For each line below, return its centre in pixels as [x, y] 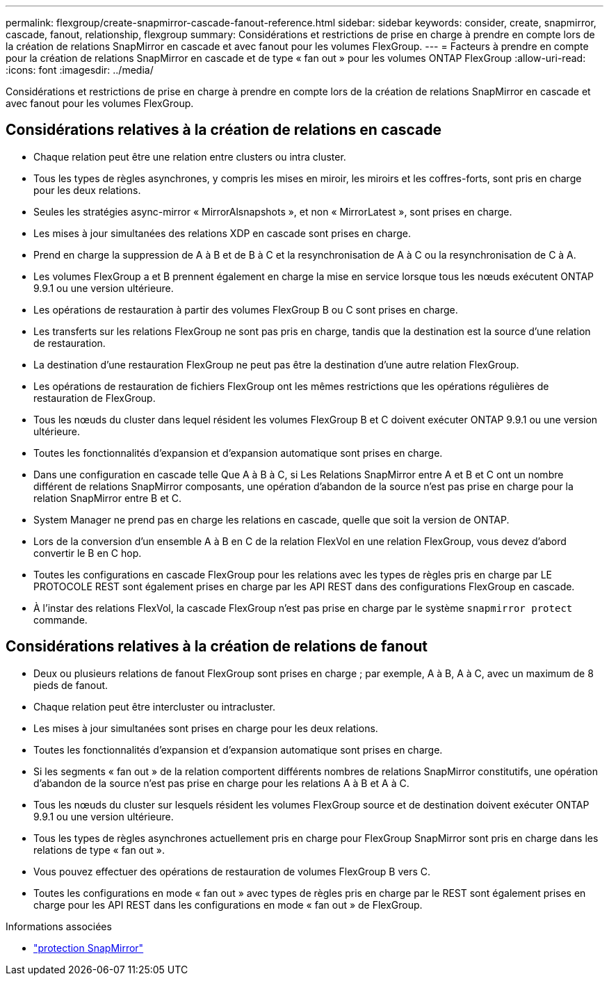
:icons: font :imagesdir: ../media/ [80, 70]
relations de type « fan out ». [99, 850]
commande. [60, 619]
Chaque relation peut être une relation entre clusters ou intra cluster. [190, 156]
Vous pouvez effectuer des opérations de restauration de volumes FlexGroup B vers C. [232, 871]
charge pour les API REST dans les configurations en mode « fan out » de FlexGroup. [228, 905]
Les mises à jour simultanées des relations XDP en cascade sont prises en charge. [222, 233]
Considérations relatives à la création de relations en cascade [224, 130]
